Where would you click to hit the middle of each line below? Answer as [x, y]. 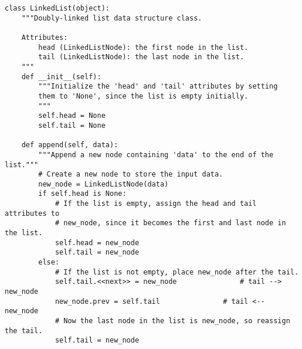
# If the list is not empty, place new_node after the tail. [177, 272]
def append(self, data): [70, 145]
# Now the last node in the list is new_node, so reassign [172, 321]
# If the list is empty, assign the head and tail [156, 204]
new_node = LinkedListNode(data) [104, 184]
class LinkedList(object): [57, 8]
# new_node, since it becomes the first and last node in [170, 223]
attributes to [32, 213]
